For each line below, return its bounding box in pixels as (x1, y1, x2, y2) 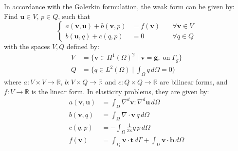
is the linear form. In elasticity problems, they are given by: (31, 86, 209, 96)
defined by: (67, 41, 99, 51)
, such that (58, 11, 91, 21)
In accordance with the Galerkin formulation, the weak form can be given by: (4, 1, 235, 11)
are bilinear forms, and (160, 77, 228, 87)
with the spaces (4, 41, 50, 51)
